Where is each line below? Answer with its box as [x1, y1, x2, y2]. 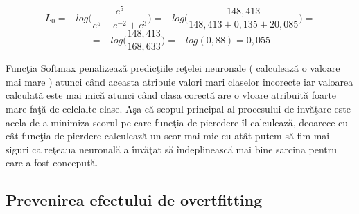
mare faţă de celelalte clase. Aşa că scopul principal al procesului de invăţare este [6, 101, 351, 115]
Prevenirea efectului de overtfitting [6, 189, 263, 211]
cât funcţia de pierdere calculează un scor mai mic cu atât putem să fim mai [6, 128, 330, 143]
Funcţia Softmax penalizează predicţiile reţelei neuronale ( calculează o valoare [6, 61, 340, 75]
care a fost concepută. [6, 155, 98, 170]
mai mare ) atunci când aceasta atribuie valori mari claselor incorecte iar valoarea [6, 74, 353, 88]
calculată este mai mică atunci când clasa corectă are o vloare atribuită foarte [6, 88, 337, 102]
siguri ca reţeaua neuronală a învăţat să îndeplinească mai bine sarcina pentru [6, 142, 338, 156]
